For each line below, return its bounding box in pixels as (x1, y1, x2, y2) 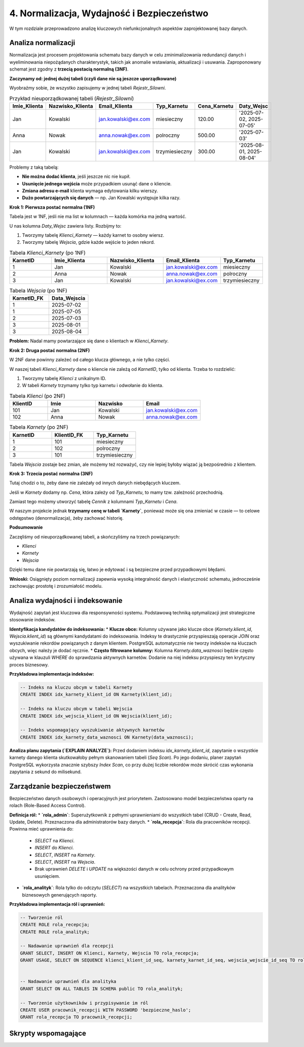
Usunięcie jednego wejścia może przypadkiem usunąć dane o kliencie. (22, 180, 172, 186)
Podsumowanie (9, 524, 43, 530)
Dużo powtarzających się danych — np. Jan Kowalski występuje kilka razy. (22, 195, 181, 201)
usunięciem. (34, 873, 60, 879)
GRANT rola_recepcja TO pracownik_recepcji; (20, 1014, 133, 1020)
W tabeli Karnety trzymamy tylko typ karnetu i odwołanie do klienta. (22, 383, 164, 389)
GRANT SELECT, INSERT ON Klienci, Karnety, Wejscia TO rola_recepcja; (20, 950, 200, 956)
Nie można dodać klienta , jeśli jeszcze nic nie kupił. (22, 173, 131, 180)
